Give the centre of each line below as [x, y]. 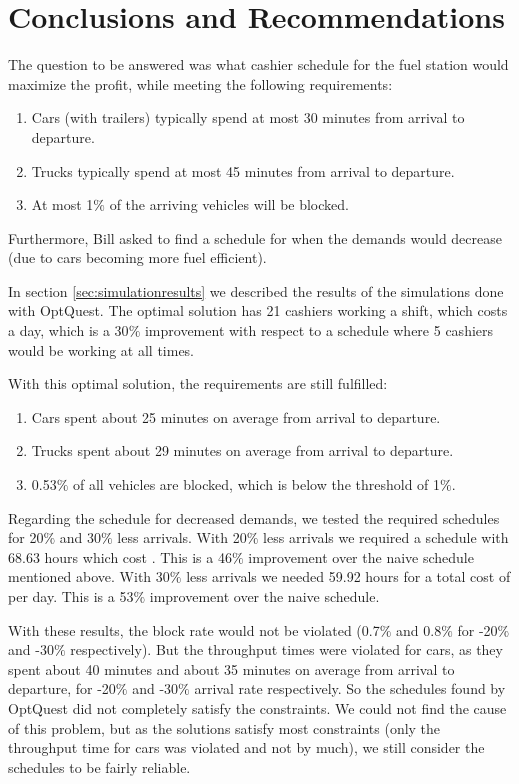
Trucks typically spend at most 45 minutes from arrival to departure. [243, 170]
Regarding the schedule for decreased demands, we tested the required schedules [254, 517]
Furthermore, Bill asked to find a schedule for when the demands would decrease [255, 237]
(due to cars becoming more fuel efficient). [137, 257]
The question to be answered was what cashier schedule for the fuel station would [258, 64]
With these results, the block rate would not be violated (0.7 [194, 629]
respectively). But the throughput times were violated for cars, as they [286, 649]
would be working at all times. [101, 349]
